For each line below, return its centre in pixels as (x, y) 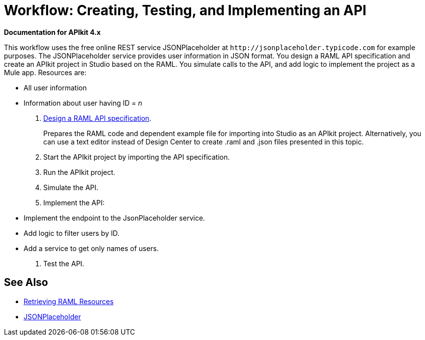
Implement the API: (74, 202)
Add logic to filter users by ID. (72, 233)
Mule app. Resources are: (45, 72)
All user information (55, 87)
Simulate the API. (71, 187)
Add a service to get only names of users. (91, 248)
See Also (26, 283)
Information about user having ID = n (83, 103)
